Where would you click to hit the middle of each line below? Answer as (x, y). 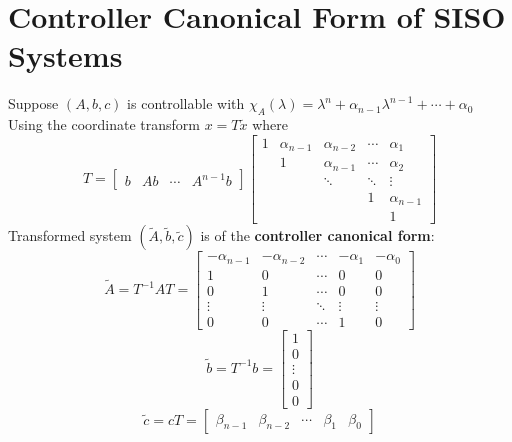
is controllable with (186, 103)
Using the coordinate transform (104, 124)
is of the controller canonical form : (317, 235)
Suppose (33, 103)
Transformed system (70, 235)
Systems (65, 55)
